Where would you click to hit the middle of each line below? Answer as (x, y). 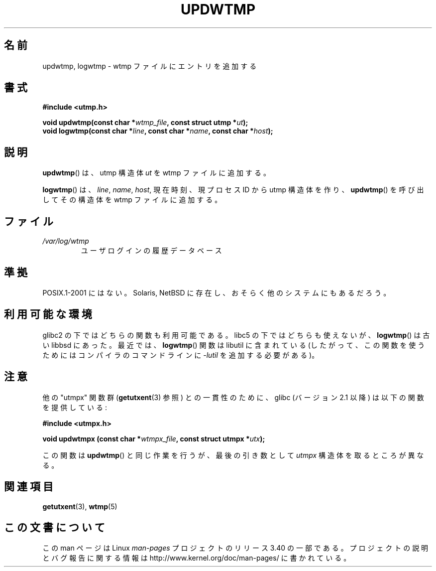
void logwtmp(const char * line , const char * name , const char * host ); (158, 131)
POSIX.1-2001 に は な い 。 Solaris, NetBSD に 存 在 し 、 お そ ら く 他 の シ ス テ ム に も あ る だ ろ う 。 (217, 292)
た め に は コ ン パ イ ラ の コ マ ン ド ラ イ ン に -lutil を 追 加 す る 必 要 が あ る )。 (181, 355)
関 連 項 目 (29, 487)
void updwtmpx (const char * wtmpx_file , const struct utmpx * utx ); (154, 438)
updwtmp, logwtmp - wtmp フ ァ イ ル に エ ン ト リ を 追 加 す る (150, 66)
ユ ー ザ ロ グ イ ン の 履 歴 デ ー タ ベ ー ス (151, 251)
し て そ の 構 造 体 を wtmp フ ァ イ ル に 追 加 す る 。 (132, 200)
